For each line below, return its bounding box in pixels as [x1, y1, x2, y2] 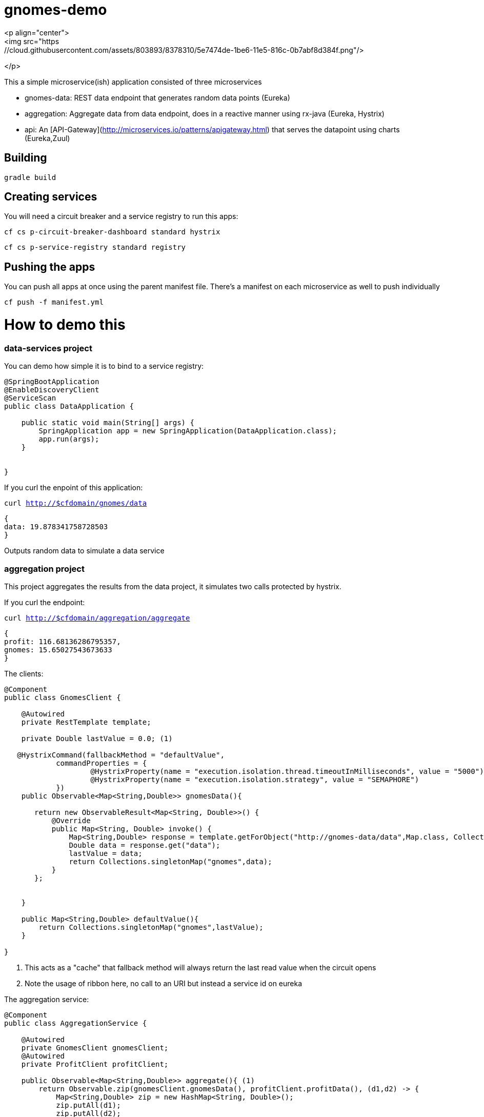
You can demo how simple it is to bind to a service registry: [4, 362, 204, 371]
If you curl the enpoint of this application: [4, 483, 143, 492]
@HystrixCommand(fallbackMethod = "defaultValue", [17, 750, 225, 759]
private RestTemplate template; [21, 717, 151, 726]
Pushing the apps [4, 260, 95, 273]
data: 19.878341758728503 [4, 523, 108, 531]
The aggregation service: [4, 994, 89, 1004]
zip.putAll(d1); [56, 1101, 121, 1109]
